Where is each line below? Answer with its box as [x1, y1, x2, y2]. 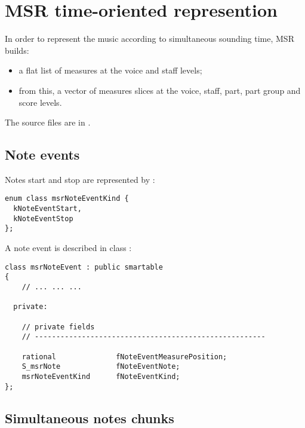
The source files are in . [5, 116, 91, 129]
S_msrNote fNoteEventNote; [21, 362, 180, 371]
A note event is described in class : [5, 241, 132, 254]
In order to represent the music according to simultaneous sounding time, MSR [5, 32, 294, 45]
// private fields [21, 322, 95, 331]
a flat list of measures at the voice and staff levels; [19, 64, 202, 77]
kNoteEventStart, [13, 204, 82, 213]
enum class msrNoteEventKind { [5, 194, 129, 203]
